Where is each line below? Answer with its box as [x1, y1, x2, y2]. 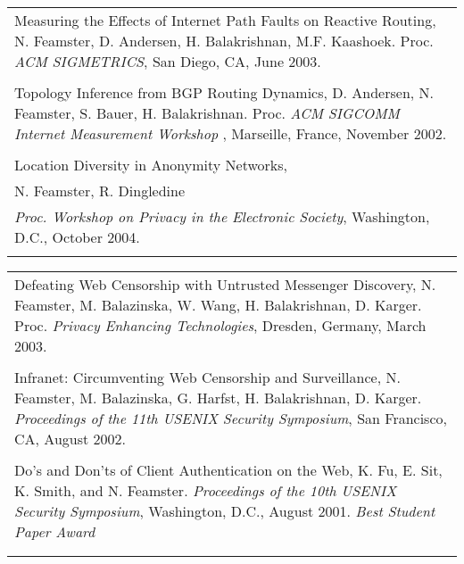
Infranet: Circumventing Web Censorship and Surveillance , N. [14, 367, 401, 387]
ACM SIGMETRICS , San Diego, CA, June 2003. [14, 51, 321, 71]
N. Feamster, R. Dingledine [14, 180, 186, 201]
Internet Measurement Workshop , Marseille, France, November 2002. [14, 123, 447, 144]
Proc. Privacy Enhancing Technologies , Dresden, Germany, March [14, 315, 427, 336]
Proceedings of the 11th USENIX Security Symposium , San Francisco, [14, 408, 447, 428]
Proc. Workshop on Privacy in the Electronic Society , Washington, [14, 206, 430, 227]
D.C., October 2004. [14, 227, 140, 247]
